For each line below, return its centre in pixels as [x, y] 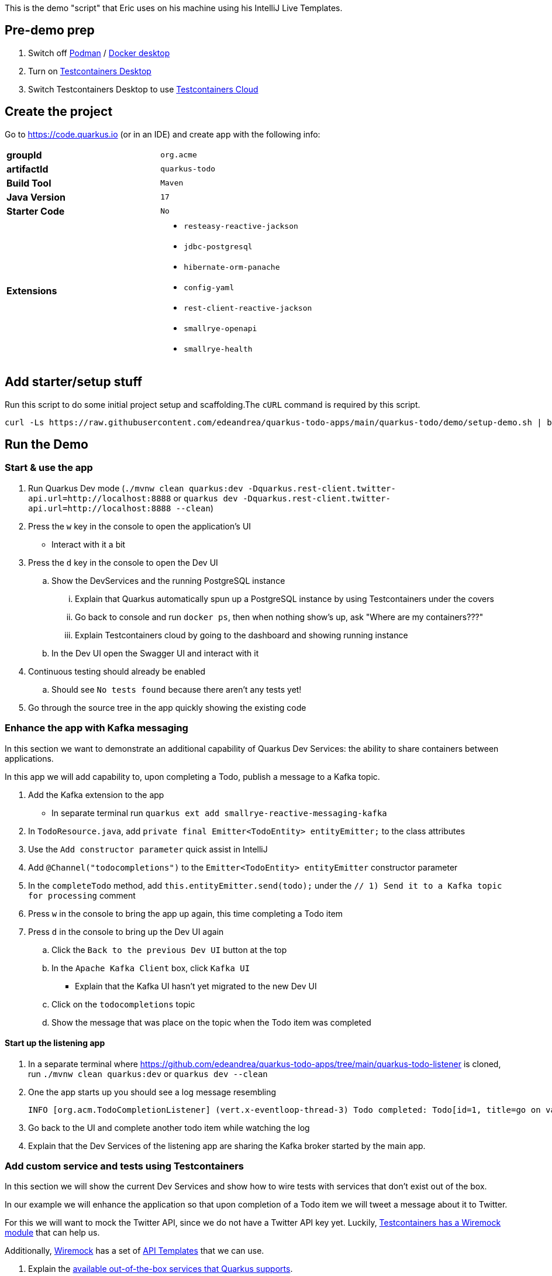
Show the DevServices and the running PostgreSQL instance [168, 580]
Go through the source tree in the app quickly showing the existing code [167, 707]
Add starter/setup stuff [74, 382]
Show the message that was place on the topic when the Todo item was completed [211, 1022]
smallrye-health [218, 349]
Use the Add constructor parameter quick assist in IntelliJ [148, 849]
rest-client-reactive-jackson [248, 308]
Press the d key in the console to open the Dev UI [123, 562]
